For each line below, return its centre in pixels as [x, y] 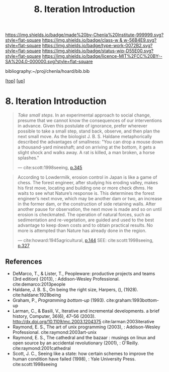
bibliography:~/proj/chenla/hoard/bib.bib [48, 71]
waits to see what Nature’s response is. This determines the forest [86, 193]
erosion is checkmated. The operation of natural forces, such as [84, 215]
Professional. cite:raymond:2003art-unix [55, 332]
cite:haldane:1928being [37, 295]
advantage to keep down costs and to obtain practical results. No [85, 225]
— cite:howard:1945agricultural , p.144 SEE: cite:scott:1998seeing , [86, 240]
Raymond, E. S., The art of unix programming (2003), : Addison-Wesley [86, 327]
